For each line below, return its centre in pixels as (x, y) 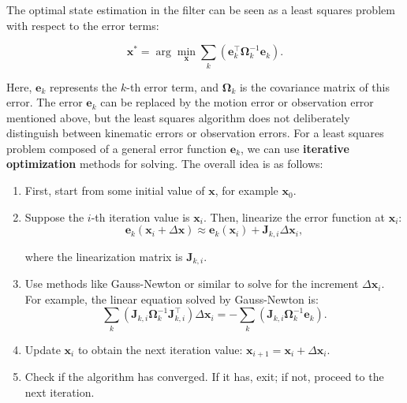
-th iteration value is (140, 216)
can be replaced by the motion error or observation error (237, 102)
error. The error (45, 102)
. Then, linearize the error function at (294, 216)
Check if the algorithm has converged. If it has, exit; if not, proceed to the (204, 377)
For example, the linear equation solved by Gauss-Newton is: (172, 299)
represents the (83, 86)
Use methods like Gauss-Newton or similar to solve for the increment (192, 284)
